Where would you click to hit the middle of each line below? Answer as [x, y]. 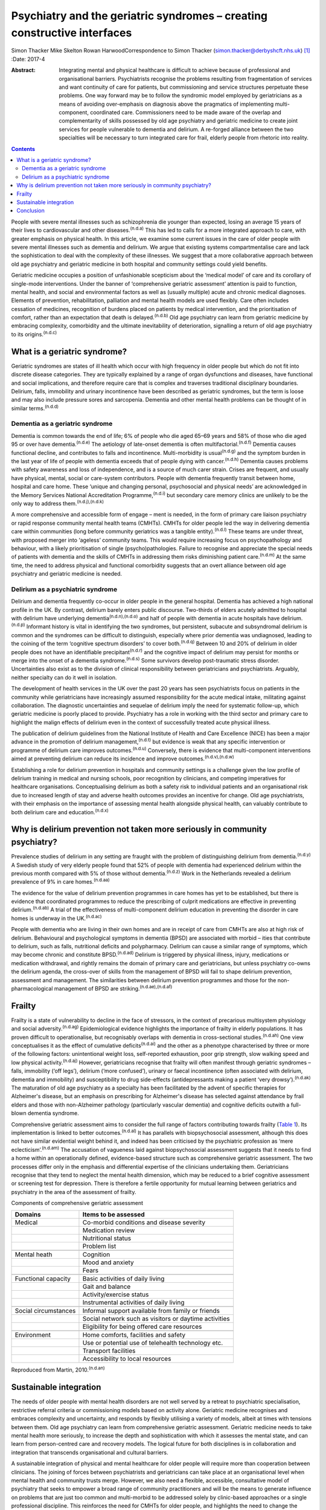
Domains [28, 1215]
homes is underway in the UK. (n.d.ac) [56, 918]
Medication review [109, 1230]
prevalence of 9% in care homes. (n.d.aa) [60, 881]
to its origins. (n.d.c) [34, 334]
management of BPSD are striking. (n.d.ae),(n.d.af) [113, 988]
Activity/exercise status [116, 1294]
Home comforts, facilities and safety [134, 1335]
